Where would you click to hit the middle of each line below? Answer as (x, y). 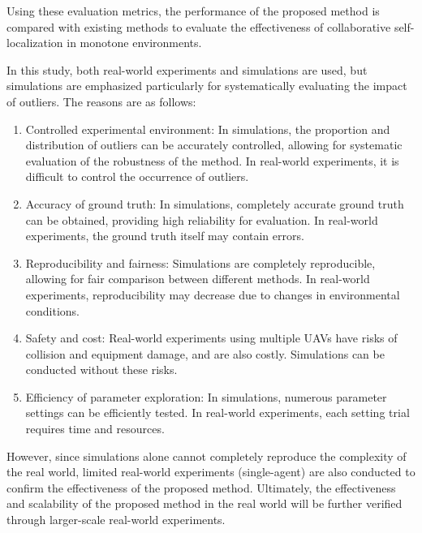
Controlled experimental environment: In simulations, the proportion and (208, 129)
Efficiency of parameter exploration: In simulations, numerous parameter (206, 396)
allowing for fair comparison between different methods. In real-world (198, 279)
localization (35, 43)
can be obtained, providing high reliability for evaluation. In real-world (202, 219)
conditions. (53, 310)
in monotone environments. (134, 43)
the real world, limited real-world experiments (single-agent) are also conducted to (211, 472)
